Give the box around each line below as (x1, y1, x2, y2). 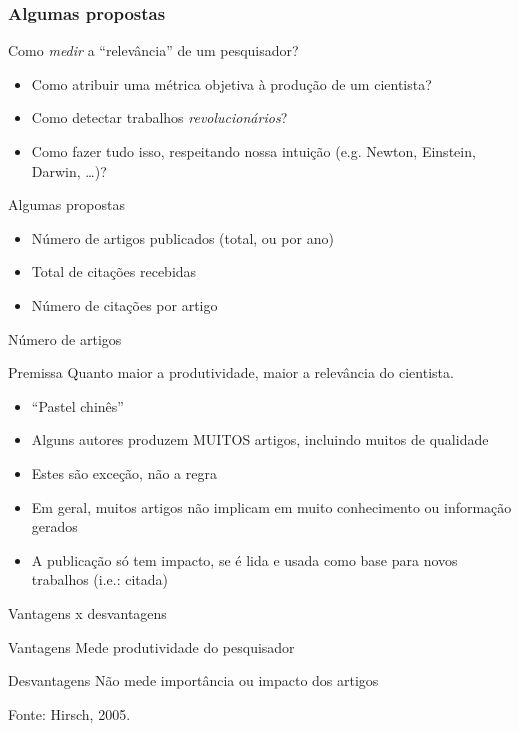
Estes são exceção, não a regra (31, 462, 217, 483)
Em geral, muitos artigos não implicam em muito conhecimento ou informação (31, 496, 512, 517)
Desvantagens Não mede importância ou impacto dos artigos (8, 670, 379, 691)
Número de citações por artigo (31, 294, 218, 315)
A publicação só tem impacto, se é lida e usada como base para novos (31, 549, 458, 570)
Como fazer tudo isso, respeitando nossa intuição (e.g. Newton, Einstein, (31, 141, 476, 161)
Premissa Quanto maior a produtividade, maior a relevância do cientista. (8, 362, 454, 383)
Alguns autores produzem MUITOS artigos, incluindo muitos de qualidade (31, 429, 489, 450)
